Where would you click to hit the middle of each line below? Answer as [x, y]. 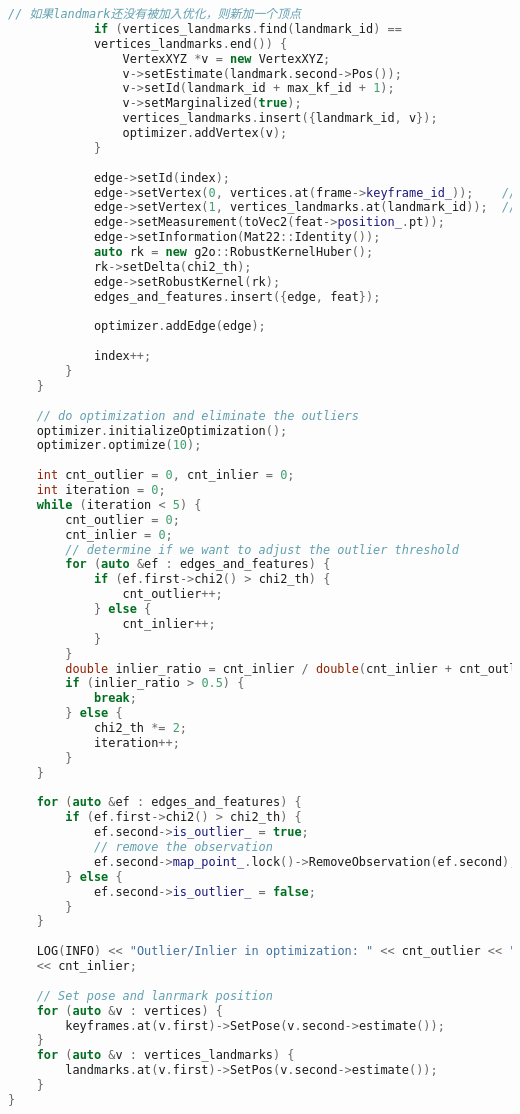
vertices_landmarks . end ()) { [190, 43]
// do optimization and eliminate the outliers [197, 415]
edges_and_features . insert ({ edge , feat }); [237, 296]
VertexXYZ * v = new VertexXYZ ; [226, 58]
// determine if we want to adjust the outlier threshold [262, 549]
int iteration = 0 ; [101, 490]
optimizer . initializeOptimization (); [162, 430]
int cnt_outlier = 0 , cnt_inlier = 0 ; [165, 475]
